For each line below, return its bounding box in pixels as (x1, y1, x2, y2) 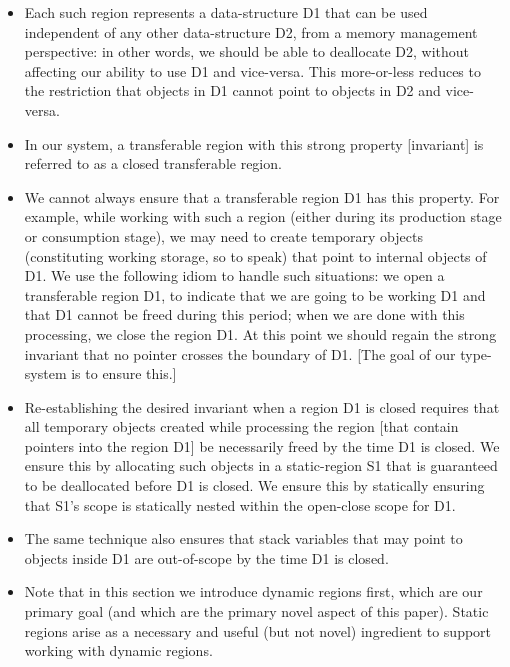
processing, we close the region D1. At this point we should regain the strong (24, 323, 497, 344)
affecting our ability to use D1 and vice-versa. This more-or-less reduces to (24, 60, 481, 81)
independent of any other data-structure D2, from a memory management (24, 21, 478, 42)
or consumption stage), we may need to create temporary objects (24, 225, 423, 246)
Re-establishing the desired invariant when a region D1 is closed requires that (24, 396, 500, 417)
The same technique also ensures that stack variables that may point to (24, 528, 463, 549)
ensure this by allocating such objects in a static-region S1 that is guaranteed (24, 455, 498, 476)
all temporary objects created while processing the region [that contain (24, 416, 459, 437)
